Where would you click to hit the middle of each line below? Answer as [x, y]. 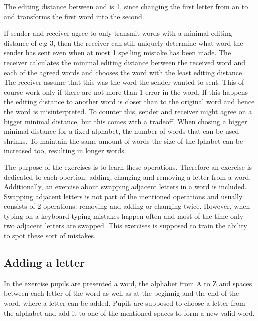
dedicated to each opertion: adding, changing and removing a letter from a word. [128, 177]
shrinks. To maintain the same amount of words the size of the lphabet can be [124, 140]
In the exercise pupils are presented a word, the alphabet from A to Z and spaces [128, 283]
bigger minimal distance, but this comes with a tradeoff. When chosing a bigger [126, 121]
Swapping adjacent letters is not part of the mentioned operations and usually [123, 196]
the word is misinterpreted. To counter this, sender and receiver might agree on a [128, 111]
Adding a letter [44, 262]
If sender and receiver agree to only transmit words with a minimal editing [118, 33]
